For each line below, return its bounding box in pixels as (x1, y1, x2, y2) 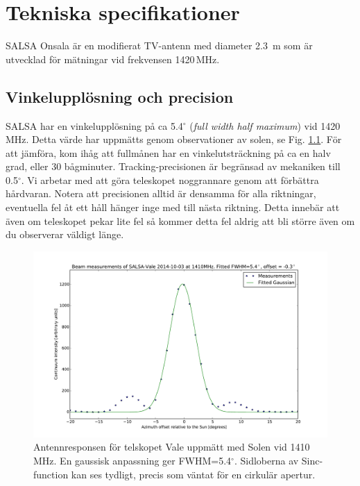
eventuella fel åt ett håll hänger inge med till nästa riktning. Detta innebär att (6, 200, 340, 215)
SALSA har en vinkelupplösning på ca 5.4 (6, 118, 183, 133)
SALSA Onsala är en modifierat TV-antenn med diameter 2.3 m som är (6, 38, 313, 53)
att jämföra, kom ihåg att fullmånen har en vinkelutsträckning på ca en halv (6, 145, 331, 160)
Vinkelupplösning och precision (6, 85, 234, 107)
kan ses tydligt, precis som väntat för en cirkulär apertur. (71, 467, 316, 481)
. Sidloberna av (234, 453, 299, 467)
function (33, 467, 69, 481)
